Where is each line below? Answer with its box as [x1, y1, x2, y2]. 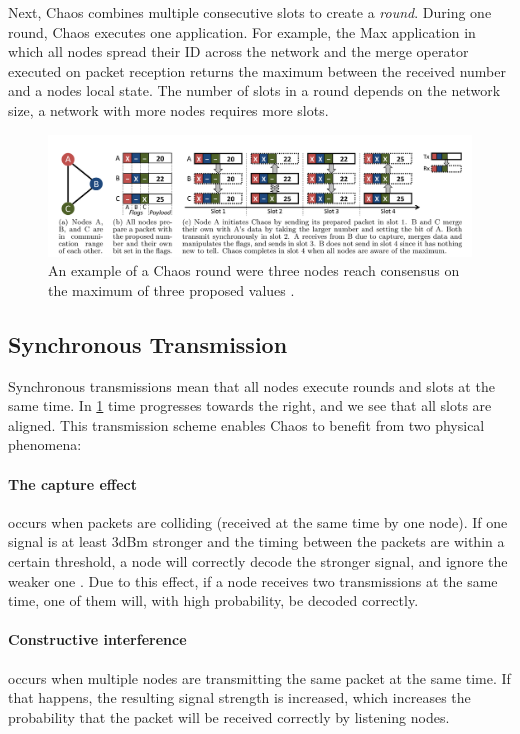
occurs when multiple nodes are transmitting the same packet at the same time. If [8, 667, 511, 688]
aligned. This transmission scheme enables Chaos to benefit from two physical [8, 414, 485, 435]
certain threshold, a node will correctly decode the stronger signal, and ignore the [8, 551, 508, 572]
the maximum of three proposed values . [48, 279, 295, 300]
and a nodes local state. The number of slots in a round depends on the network [8, 80, 501, 101]
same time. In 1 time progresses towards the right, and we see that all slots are [8, 395, 492, 416]
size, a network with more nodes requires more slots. [8, 99, 329, 120]
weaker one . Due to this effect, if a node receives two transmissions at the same [8, 570, 498, 591]
